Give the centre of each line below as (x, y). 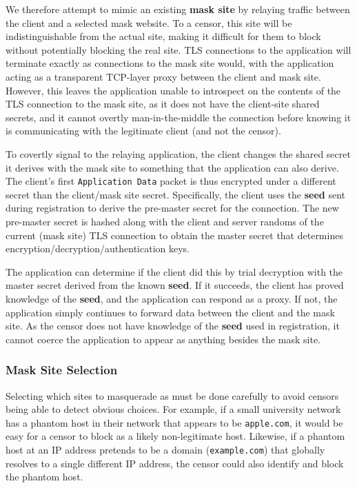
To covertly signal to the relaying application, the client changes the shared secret (178, 153)
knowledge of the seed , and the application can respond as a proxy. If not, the (172, 298)
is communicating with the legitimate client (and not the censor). (143, 131)
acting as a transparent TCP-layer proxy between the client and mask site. (163, 76)
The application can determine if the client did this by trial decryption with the (174, 271)
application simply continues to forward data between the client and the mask (170, 312)
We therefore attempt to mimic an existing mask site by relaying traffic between (178, 9)
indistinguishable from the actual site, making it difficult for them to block (163, 36)
